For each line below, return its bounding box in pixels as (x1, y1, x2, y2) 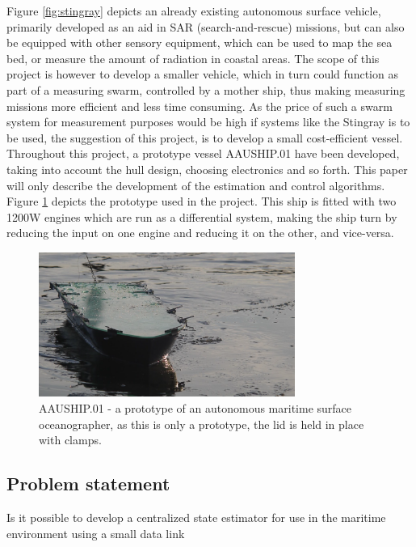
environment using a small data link (6, 524, 185, 541)
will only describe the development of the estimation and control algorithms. (6, 176, 385, 193)
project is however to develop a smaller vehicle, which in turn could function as (6, 66, 398, 83)
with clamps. (39, 431, 102, 448)
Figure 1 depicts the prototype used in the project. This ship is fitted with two (6, 193, 397, 210)
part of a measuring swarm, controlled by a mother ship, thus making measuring (6, 81, 405, 98)
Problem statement (6, 471, 170, 496)
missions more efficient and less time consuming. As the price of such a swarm (6, 97, 393, 114)
